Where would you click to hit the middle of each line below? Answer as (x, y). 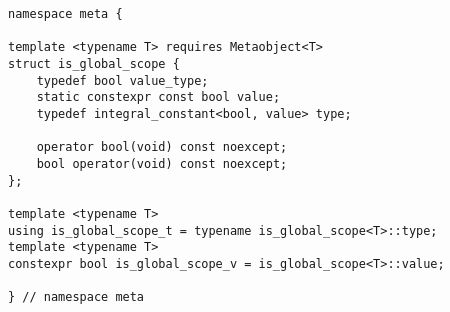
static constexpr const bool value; (158, 97)
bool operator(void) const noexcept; (162, 163)
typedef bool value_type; (122, 80)
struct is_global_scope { (94, 63)
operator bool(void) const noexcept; (162, 147)
